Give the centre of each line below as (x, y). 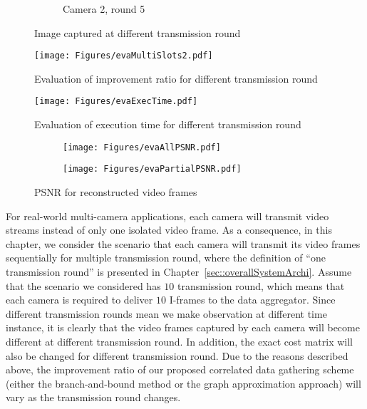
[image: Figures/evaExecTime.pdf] (116, 102)
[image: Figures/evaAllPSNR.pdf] (142, 147)
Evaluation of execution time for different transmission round (168, 124)
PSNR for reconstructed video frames (116, 192)
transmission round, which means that (261, 285)
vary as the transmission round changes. (93, 397)
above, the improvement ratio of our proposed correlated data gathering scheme (180, 369)
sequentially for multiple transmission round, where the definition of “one (166, 258)
